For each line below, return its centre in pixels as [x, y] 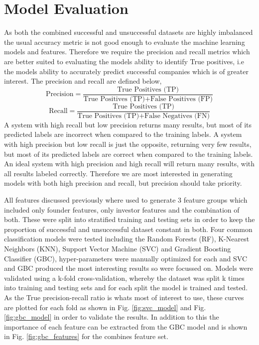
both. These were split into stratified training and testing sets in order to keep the [129, 219]
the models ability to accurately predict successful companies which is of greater [126, 71]
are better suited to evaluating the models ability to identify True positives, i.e [124, 61]
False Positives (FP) [181, 99]
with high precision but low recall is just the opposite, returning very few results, [128, 144]
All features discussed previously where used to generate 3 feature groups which [126, 199]
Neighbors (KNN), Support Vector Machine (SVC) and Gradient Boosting [118, 248]
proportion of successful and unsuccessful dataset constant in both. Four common [128, 229]
